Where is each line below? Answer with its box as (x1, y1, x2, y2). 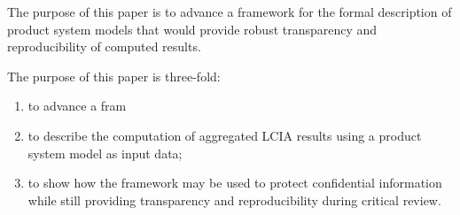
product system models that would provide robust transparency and (7, 19, 378, 38)
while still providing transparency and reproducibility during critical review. (27, 190, 441, 209)
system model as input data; (27, 143, 183, 162)
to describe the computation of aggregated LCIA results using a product (27, 126, 422, 144)
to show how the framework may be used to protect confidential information (27, 173, 442, 192)
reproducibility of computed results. (7, 37, 201, 56)
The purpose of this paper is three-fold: (7, 66, 221, 85)
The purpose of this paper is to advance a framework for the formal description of (7, 3, 452, 20)
